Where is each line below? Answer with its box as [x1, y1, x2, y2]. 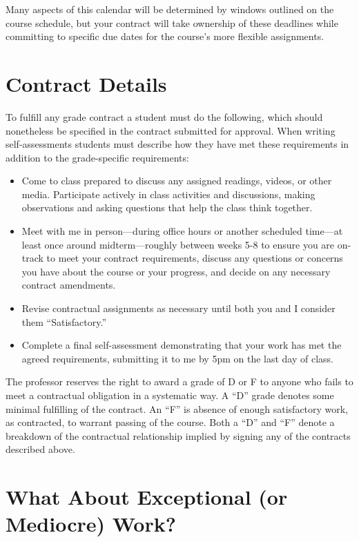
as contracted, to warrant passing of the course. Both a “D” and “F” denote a [6, 415, 335, 429]
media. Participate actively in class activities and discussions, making [21, 186, 316, 201]
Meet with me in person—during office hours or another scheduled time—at [21, 224, 343, 238]
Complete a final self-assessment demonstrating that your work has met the [21, 338, 342, 352]
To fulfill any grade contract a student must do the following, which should [6, 109, 323, 124]
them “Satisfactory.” [21, 314, 107, 329]
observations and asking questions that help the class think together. [21, 200, 313, 215]
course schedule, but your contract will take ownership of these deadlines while [6, 15, 338, 30]
